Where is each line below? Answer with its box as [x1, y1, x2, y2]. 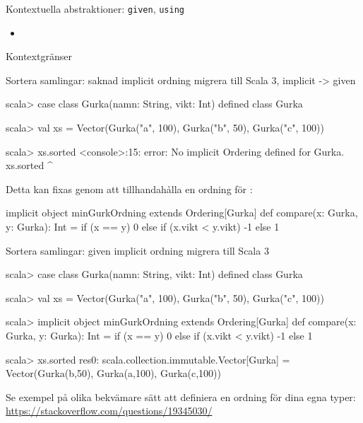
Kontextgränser [6, 49, 72, 64]
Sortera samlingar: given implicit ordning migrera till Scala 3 [6, 243, 269, 257]
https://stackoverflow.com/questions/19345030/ [6, 403, 213, 418]
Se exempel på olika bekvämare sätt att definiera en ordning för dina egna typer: [6, 389, 356, 404]
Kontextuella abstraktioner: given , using [6, 1, 184, 16]
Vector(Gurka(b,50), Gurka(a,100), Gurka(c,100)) [6, 366, 222, 381]
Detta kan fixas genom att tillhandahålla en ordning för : [6, 181, 253, 196]
